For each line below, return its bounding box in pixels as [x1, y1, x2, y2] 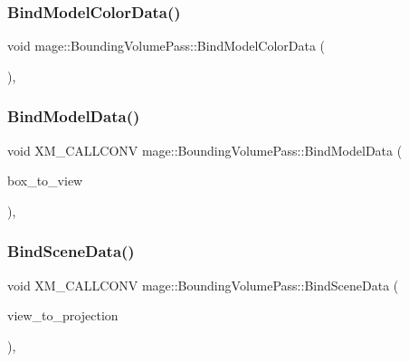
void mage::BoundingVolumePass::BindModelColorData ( [7, 36, 326, 55]
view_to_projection [7, 306, 119, 325]
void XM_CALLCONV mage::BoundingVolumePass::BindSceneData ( [7, 275, 399, 294]
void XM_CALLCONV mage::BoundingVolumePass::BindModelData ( [7, 140, 403, 159]
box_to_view [7, 171, 83, 190]
